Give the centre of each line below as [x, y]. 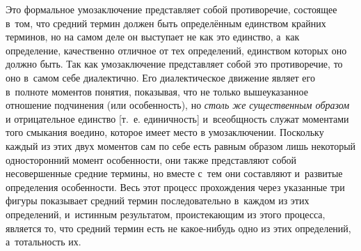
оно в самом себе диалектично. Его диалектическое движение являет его [160, 77]
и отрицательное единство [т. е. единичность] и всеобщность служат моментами [177, 118]
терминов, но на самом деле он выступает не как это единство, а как [153, 37]
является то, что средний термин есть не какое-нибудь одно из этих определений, [178, 228]
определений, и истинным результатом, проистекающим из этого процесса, [166, 214]
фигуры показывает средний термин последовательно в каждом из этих [158, 200]
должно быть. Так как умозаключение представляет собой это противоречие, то [174, 64]
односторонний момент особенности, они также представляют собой [151, 159]
